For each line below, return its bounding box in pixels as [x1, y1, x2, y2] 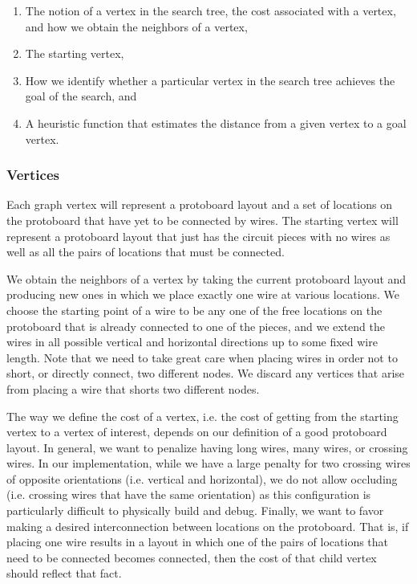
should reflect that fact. [6, 565, 122, 582]
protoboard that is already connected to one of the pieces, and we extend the [6, 317, 385, 334]
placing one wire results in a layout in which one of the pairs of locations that [6, 533, 389, 550]
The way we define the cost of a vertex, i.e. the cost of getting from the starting [6, 407, 399, 424]
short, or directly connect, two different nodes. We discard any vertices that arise [6, 365, 405, 382]
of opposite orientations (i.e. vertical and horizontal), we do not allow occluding [6, 470, 398, 487]
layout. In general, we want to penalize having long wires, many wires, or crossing [6, 439, 408, 455]
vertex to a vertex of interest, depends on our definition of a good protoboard [6, 423, 387, 440]
